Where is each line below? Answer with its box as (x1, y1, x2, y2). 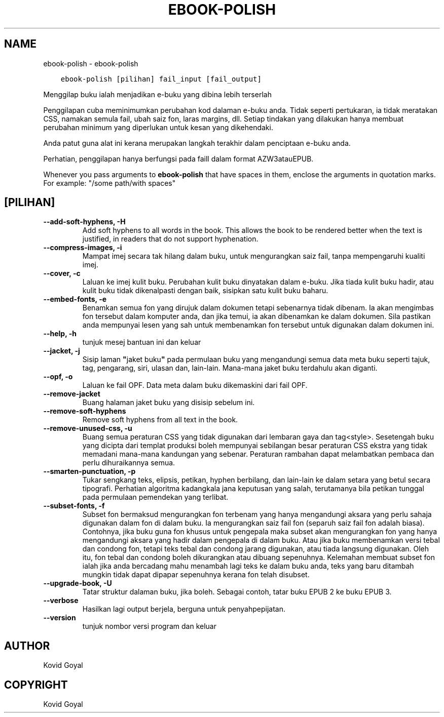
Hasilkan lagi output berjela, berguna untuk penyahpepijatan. (82, 605, 286, 614)
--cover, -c (43, 269, 81, 278)
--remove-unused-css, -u (43, 424, 132, 433)
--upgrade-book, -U (43, 579, 112, 588)
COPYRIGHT (4, 678, 68, 691)
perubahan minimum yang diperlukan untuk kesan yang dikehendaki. (43, 123, 273, 132)
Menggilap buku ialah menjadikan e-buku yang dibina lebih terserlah (43, 90, 272, 99)
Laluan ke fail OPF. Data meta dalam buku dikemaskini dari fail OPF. (82, 381, 308, 390)
